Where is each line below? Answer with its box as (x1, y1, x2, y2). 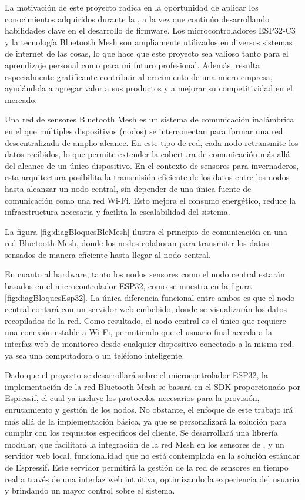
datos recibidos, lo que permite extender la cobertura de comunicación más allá (5, 148, 290, 160)
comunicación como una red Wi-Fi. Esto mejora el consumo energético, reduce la (5, 194, 296, 206)
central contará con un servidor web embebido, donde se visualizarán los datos (5, 303, 287, 315)
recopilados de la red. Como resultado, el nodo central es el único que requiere (5, 314, 286, 326)
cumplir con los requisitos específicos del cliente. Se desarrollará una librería (5, 426, 278, 439)
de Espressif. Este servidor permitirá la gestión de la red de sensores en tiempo (5, 461, 289, 473)
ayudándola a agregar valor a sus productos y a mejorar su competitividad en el (5, 82, 293, 94)
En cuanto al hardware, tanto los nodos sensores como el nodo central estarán (5, 268, 285, 280)
